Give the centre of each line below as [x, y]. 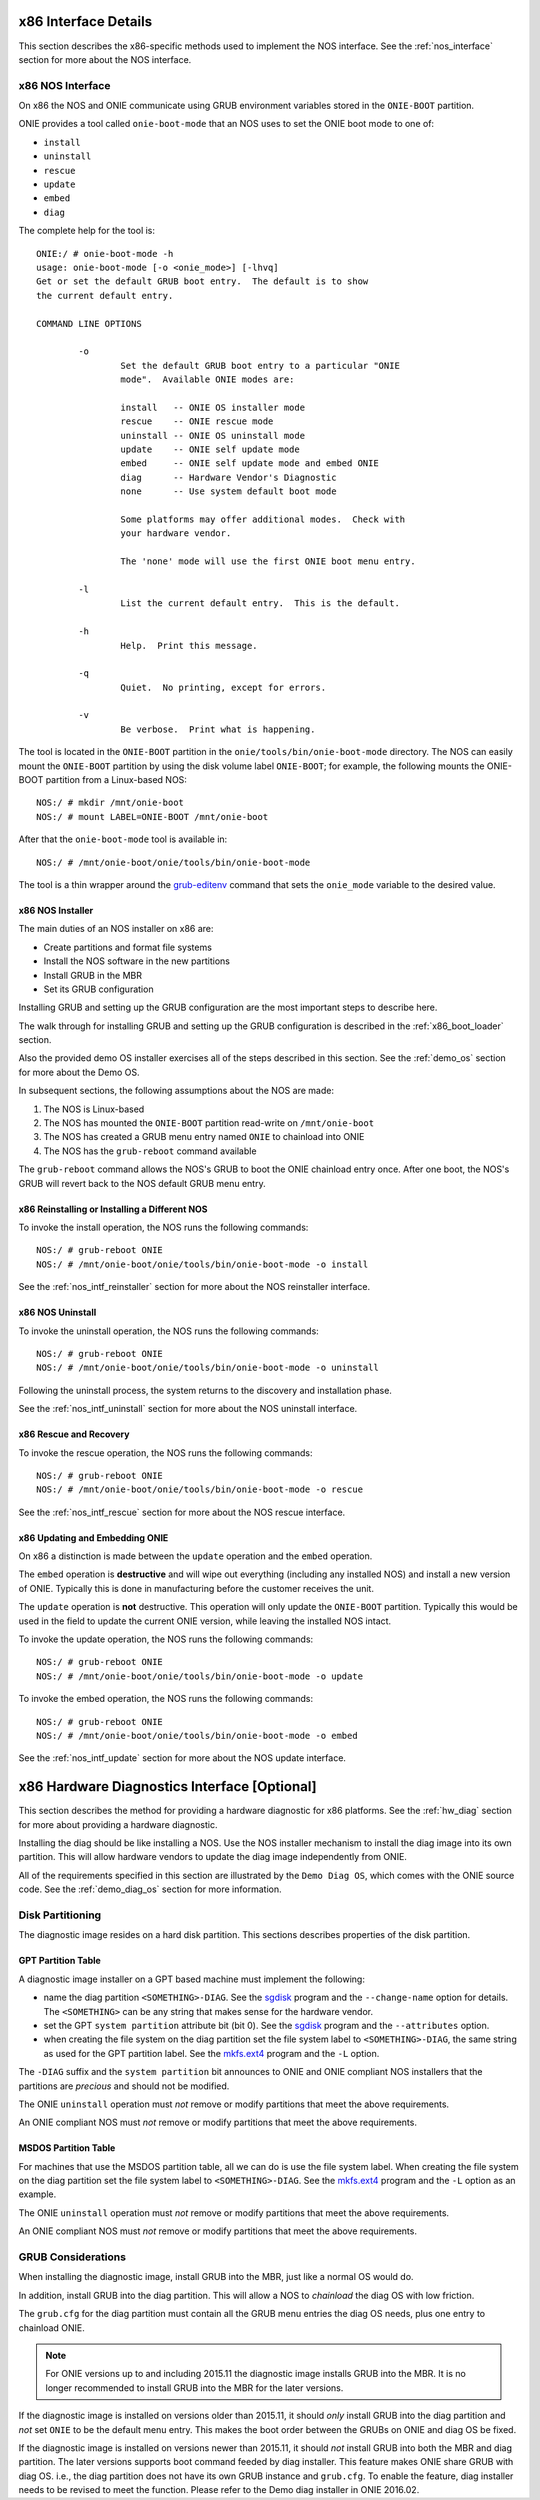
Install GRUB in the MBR [92, 975]
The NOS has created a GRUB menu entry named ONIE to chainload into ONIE [204, 1137]
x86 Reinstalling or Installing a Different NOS [113, 1209]
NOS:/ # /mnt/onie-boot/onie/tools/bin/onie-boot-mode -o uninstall [207, 1368]
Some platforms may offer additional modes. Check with [263, 519]
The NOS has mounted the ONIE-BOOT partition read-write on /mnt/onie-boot [209, 1123]
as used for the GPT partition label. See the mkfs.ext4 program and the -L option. [211, 2053]
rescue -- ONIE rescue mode [197, 421]
